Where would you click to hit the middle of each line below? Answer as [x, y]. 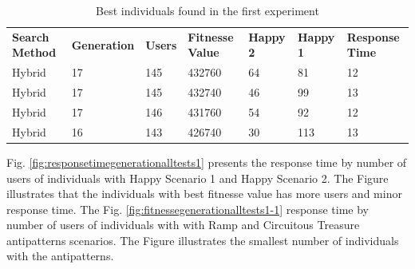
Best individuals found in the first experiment [207, 10]
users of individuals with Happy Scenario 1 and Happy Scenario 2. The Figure [198, 178]
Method [34, 52]
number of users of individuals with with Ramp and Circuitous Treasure [183, 225]
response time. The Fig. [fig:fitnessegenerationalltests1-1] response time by [188, 209]
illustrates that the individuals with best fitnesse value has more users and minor [204, 194]
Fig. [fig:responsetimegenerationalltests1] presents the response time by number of [207, 162]
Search [31, 36]
